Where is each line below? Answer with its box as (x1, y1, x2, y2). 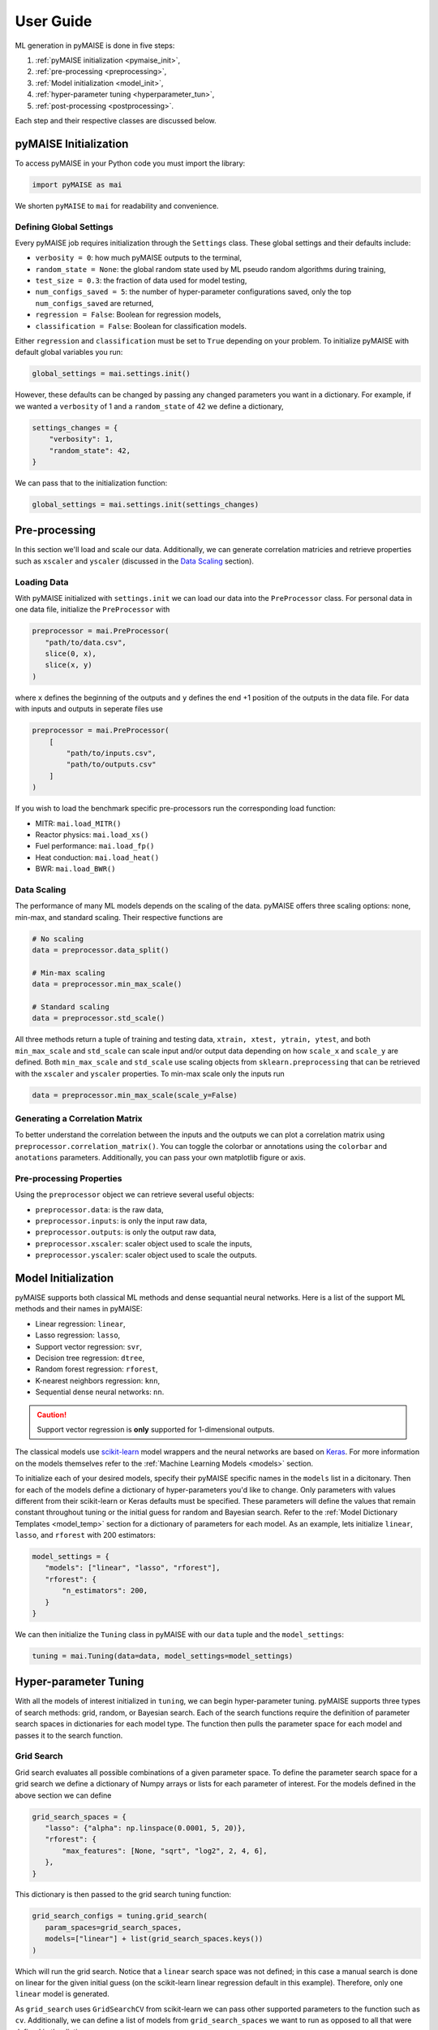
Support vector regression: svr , (35, 1341, 142, 1351)
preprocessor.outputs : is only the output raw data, (35, 1227, 217, 1237)
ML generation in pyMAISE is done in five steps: (15, 41, 175, 50)
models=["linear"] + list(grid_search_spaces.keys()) (45, 1934, 264, 1944)
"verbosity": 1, (49, 434, 114, 444)
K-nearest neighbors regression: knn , (35, 1376, 161, 1385)
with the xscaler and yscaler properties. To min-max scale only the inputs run (15, 1069, 286, 1078)
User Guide (15, 12, 92, 30)
